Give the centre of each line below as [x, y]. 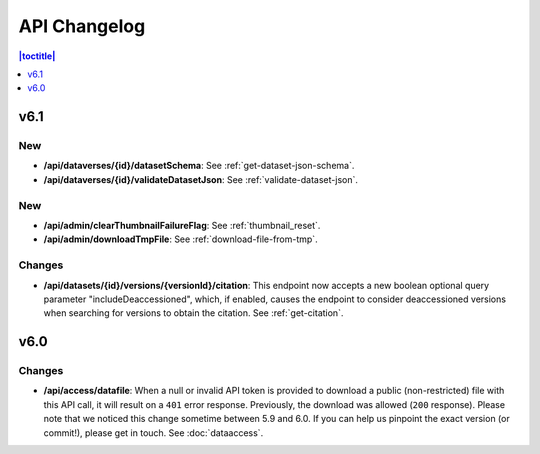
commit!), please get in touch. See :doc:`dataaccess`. [153, 432]
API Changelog [82, 26]
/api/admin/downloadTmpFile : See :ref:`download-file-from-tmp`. [181, 239]
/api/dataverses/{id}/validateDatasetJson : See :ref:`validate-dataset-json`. [201, 179]
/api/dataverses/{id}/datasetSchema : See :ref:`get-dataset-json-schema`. [199, 166]
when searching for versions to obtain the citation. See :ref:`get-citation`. [193, 313]
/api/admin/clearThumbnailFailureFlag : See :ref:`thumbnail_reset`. [182, 226]
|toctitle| [37, 56]
